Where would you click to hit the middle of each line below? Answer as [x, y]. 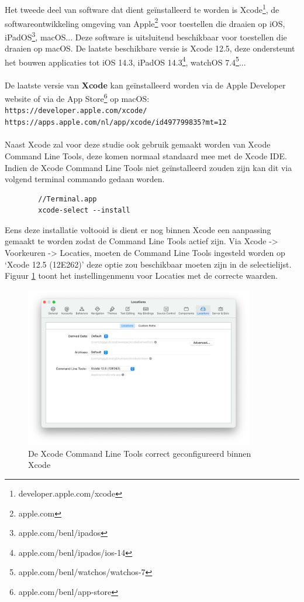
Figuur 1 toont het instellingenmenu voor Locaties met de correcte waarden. [141, 276]
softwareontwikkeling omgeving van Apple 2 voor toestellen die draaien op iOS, [145, 22]
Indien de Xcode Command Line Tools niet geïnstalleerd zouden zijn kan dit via [148, 167]
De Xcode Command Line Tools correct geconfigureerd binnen [140, 453]
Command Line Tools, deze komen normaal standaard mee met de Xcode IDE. [146, 155]
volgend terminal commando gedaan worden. [85, 179]
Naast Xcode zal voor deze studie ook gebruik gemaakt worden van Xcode [138, 144]
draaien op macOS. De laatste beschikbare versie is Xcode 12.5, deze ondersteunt [150, 48]
